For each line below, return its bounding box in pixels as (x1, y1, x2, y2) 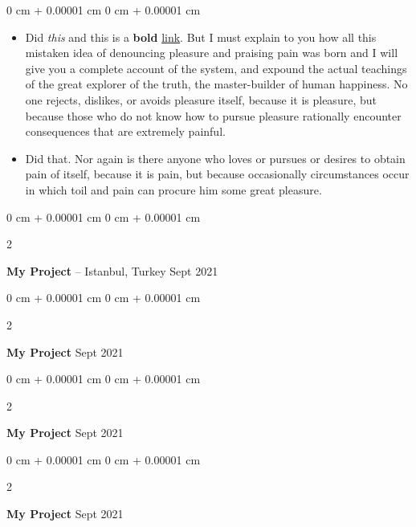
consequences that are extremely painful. (25, 123, 226, 140)
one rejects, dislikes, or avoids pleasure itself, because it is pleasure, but (25, 91, 377, 108)
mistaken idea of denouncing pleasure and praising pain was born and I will (25, 44, 398, 61)
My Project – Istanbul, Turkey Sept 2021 (6, 262, 218, 279)
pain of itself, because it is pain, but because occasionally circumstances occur (25, 165, 410, 182)
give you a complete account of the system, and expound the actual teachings (25, 59, 407, 76)
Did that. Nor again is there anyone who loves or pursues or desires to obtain (25, 149, 406, 166)
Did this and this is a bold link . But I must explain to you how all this (25, 28, 377, 45)
